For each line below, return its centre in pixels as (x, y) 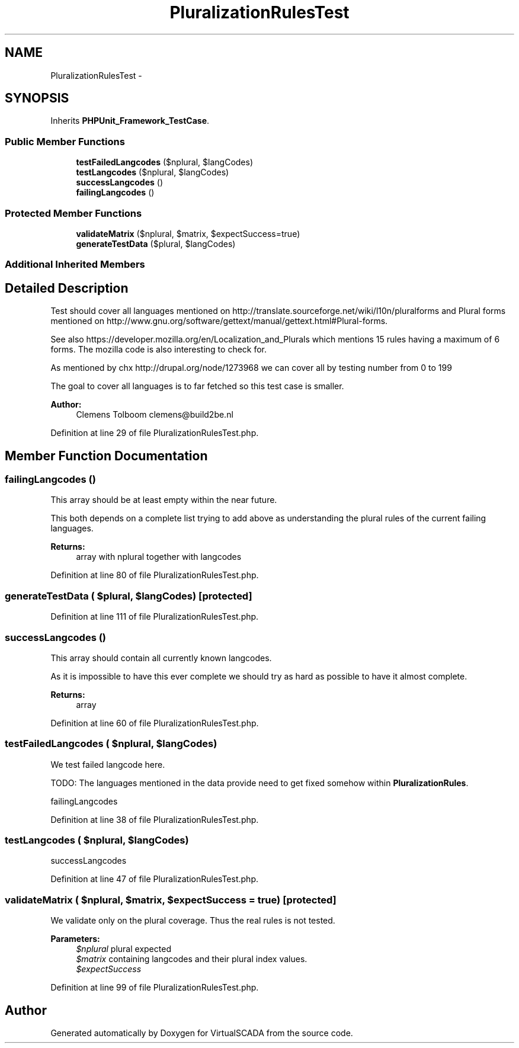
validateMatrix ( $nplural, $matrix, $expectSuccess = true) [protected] (171, 900)
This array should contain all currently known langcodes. (161, 658)
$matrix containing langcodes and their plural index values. (192, 959)
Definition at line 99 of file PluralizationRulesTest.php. (155, 988)
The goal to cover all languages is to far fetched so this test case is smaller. (197, 386)
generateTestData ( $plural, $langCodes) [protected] (129, 596)
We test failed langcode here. (108, 764)
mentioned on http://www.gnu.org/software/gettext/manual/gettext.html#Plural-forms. (219, 321)
